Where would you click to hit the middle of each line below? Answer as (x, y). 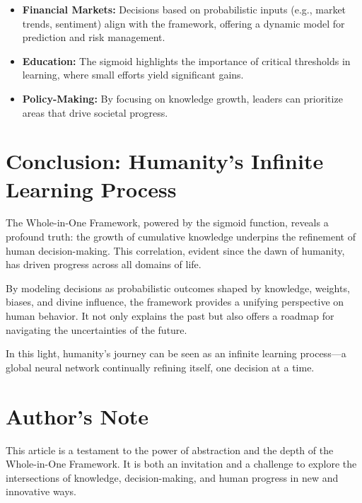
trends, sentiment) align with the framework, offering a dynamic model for (183, 23)
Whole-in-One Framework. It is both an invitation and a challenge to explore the (181, 464)
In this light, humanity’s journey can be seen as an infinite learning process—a (176, 353)
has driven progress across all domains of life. (104, 264)
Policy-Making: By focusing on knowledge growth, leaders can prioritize (182, 98)
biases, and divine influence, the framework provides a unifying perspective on (175, 302)
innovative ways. (41, 491)
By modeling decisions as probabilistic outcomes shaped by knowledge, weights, (178, 288)
